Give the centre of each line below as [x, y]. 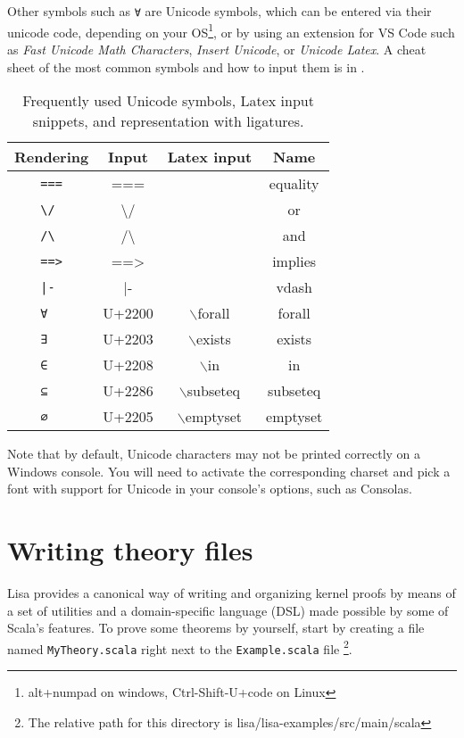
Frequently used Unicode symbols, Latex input [168, 101]
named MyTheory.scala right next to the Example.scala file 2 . [180, 647]
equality [294, 184]
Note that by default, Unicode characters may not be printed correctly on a [214, 454]
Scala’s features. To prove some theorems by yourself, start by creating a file [216, 628]
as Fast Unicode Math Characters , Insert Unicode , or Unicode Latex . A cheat [217, 49]
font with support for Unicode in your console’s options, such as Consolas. [210, 489]
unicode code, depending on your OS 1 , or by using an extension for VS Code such [231, 30]
